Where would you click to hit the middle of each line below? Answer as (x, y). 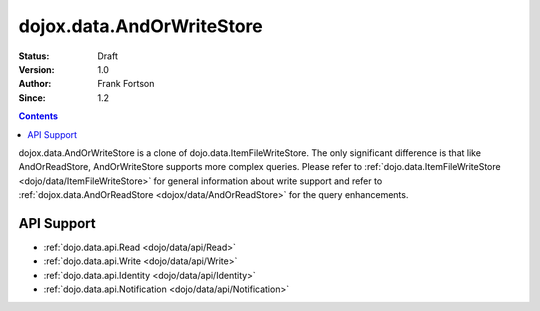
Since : (32, 97)
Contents (38, 116)
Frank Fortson (126, 84)
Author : (35, 84)
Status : (34, 56)
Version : (36, 69)
